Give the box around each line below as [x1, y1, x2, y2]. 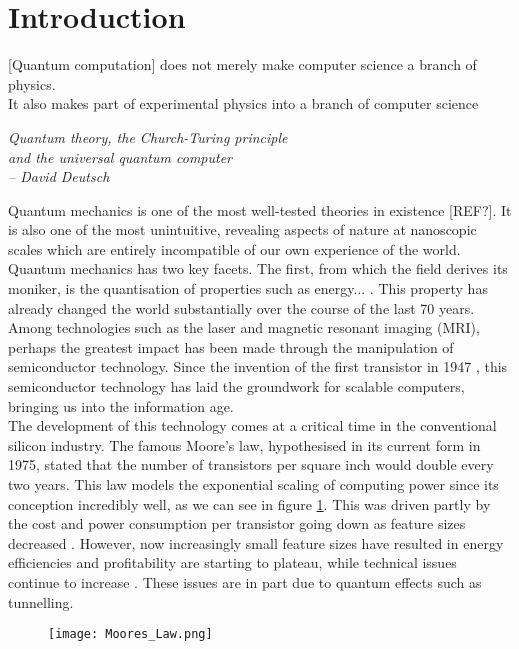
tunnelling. [8, 591, 74, 612]
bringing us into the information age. [8, 395, 234, 416]
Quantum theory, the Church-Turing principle [8, 126, 288, 147]
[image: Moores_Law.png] [48, 627, 213, 642]
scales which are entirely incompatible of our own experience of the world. [8, 238, 461, 259]
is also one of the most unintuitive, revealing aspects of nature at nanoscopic [8, 219, 477, 240]
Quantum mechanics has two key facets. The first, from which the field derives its [8, 258, 508, 279]
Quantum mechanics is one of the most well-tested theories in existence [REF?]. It [8, 199, 512, 220]
